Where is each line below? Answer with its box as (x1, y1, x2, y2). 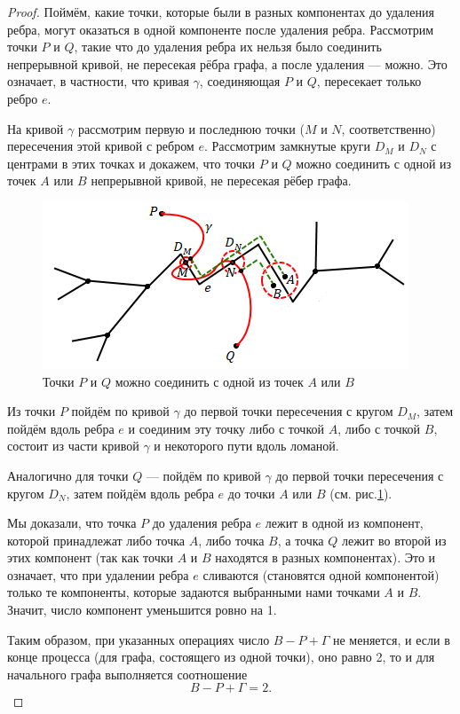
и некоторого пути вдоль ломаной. (154, 436, 339, 455)
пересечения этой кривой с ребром (7, 137, 194, 155)
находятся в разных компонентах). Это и (215, 548, 436, 567)
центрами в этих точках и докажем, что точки (7, 153, 256, 172)
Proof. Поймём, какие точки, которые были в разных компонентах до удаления (7, 3, 434, 20)
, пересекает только (316, 72, 422, 90)
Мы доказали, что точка (7, 514, 137, 532)
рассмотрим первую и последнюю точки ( (77, 119, 305, 137)
